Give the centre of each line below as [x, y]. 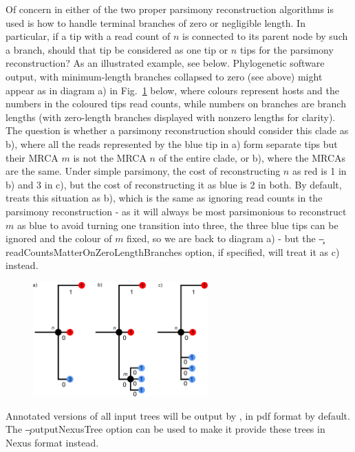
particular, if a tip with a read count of [88, 36]
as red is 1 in [319, 171]
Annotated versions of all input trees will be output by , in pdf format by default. [178, 415]
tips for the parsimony [287, 49]
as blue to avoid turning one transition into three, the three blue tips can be [177, 225]
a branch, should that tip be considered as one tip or [117, 49]
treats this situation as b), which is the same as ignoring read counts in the [164, 198]
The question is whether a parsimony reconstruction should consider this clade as [177, 130]
